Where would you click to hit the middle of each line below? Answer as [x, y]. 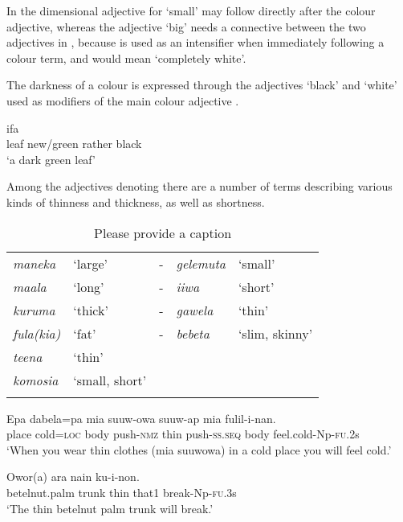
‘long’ [89, 286]
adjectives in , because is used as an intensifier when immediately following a [195, 42]
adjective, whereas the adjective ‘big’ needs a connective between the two [186, 26]
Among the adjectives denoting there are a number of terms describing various [199, 186]
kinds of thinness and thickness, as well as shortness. [136, 201]
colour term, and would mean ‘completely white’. [126, 58]
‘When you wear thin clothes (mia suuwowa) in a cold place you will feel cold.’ [199, 449]
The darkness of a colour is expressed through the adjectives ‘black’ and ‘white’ [202, 85]
